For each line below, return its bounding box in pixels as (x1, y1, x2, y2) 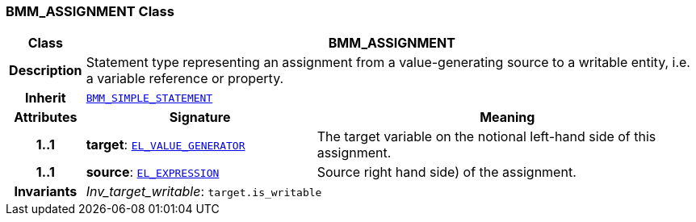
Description (9, 62, 82, 79)
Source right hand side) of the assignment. (317, 164, 577, 181)
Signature (169, 109, 231, 126)
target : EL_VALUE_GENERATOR (86, 136, 245, 153)
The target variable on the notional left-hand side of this (317, 128, 656, 145)
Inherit (24, 90, 66, 107)
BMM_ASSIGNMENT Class (6, 3, 174, 19)
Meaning (480, 109, 535, 126)
